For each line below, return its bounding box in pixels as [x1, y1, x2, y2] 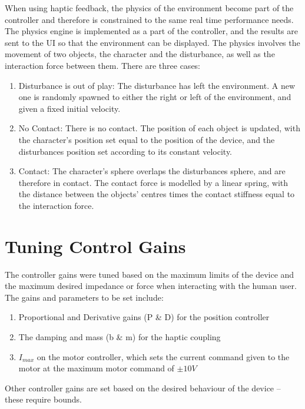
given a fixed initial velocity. [18, 102, 121, 114]
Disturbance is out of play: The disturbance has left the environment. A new [18, 79, 296, 91]
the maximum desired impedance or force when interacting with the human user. [5, 280, 297, 292]
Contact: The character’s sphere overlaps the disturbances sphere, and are [18, 165, 286, 177]
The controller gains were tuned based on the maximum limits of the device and [5, 268, 294, 280]
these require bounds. [5, 393, 82, 405]
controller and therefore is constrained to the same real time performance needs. [5, 13, 294, 25]
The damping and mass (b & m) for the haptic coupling [18, 331, 221, 343]
